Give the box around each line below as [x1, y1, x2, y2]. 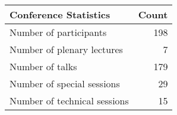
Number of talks [10, 60, 77, 73]
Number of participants [10, 25, 107, 39]
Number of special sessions [10, 77, 120, 90]
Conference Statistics [10, 8, 110, 21]
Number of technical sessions [10, 94, 129, 107]
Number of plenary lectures [10, 42, 123, 56]
